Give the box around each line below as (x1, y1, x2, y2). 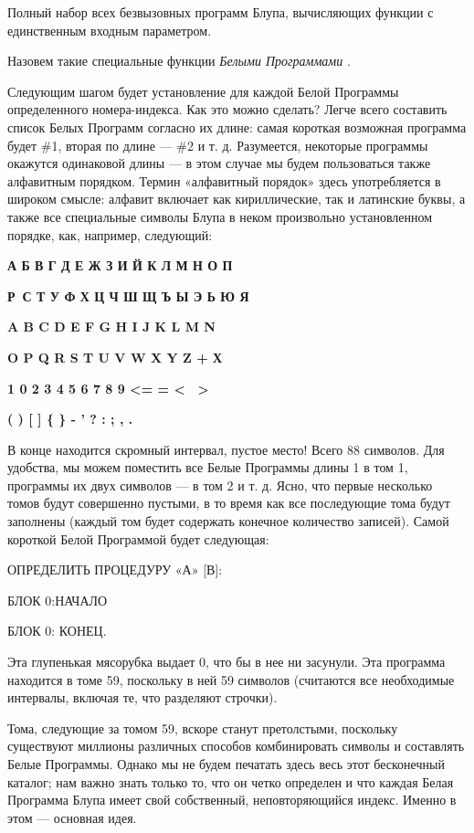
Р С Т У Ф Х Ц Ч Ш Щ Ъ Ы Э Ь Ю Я (7, 286, 249, 305)
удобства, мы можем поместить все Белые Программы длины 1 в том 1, (7, 458, 408, 477)
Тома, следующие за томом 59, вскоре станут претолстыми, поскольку (7, 718, 398, 737)
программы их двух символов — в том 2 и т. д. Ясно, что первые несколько (7, 475, 433, 494)
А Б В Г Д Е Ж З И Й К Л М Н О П (7, 256, 233, 275)
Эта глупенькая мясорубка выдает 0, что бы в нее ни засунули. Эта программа (7, 652, 446, 671)
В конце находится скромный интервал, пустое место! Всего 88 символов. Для (7, 439, 445, 459)
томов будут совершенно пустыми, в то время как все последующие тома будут (7, 493, 450, 512)
